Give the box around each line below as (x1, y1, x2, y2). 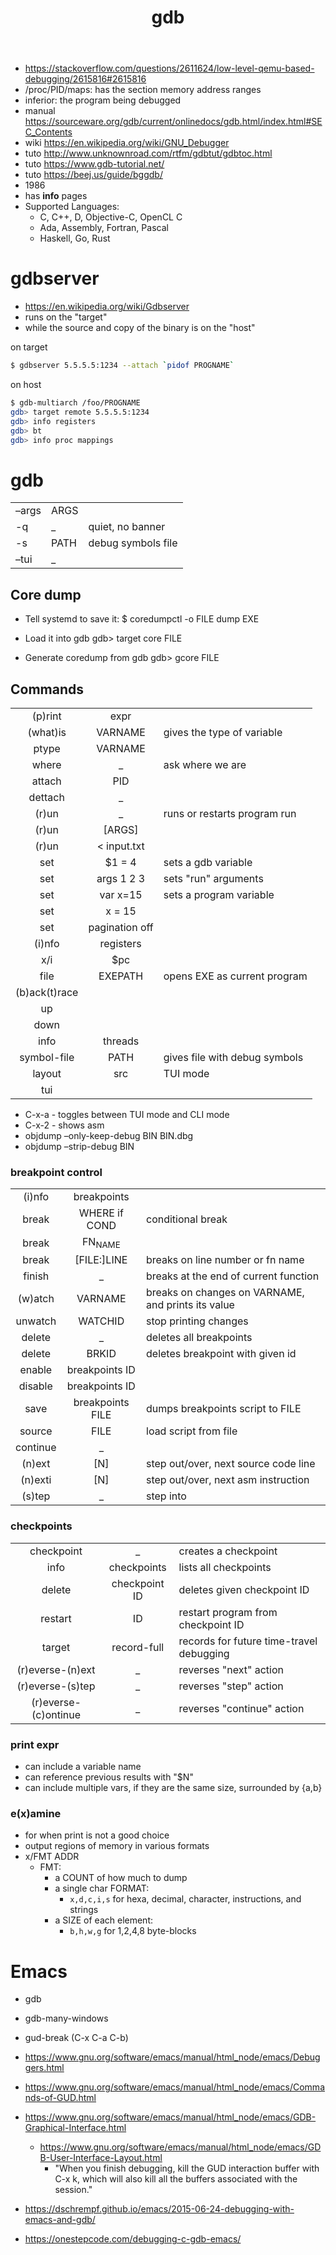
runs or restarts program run (163, 806, 297, 820)
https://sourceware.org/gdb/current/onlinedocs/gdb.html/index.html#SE (24, 116, 323, 128)
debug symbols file (88, 536, 178, 550)
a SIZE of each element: (54, 1914, 154, 1926)
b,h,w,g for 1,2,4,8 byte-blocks (69, 1925, 197, 1937)
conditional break (146, 1212, 228, 1226)
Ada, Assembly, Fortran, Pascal (39, 222, 169, 234)
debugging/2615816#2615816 (24, 73, 147, 85)
